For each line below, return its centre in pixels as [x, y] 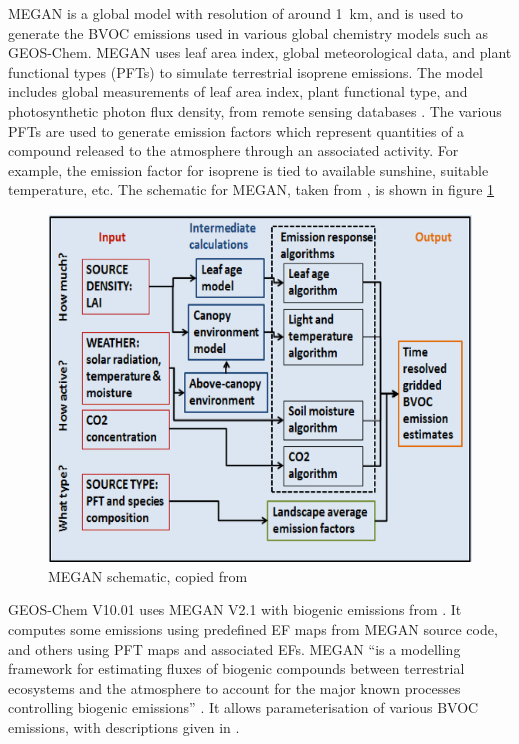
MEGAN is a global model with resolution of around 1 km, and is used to [235, 13]
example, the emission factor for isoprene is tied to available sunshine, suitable [248, 169]
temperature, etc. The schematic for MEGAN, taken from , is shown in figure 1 [251, 189]
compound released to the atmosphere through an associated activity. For [233, 150]
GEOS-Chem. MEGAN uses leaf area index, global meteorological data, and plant [260, 52]
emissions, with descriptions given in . [124, 727]
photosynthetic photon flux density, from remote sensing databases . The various [255, 110]
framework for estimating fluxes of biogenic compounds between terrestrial [236, 668]
